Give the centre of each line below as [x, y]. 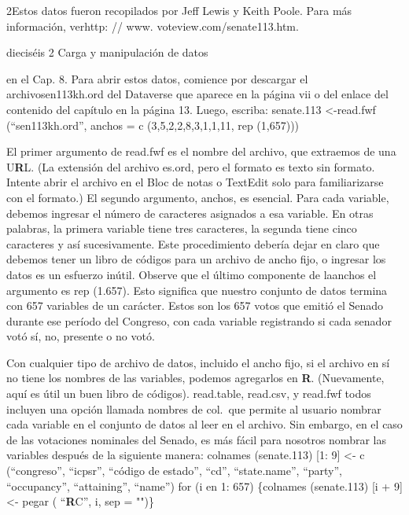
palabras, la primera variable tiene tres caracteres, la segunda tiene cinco [182, 228]
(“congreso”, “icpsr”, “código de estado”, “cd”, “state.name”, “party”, [174, 471]
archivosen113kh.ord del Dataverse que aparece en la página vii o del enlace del [197, 94]
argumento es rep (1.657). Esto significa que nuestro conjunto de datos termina [197, 290]
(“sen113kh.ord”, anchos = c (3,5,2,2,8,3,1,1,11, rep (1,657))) [153, 125]
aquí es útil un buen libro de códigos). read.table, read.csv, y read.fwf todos [189, 394]
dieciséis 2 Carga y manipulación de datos [107, 52]
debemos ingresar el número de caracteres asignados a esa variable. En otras [190, 213]
